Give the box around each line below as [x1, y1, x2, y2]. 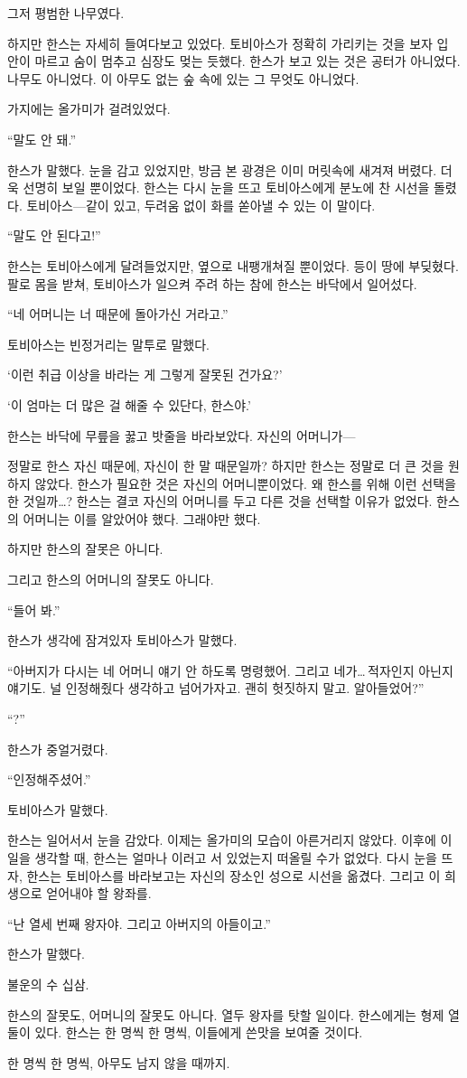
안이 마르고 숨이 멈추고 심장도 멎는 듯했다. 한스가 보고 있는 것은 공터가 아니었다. [7, 52, 461, 70]
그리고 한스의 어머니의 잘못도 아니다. [7, 570, 214, 589]
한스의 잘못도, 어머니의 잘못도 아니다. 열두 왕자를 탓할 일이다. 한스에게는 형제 [7, 1005, 444, 1024]
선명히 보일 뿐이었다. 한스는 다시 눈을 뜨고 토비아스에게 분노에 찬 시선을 [23, 178, 430, 197]
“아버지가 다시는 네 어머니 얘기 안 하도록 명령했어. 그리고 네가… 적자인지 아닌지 [7, 661, 453, 680]
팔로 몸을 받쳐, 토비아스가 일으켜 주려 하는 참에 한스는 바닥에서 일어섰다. [7, 274, 417, 293]
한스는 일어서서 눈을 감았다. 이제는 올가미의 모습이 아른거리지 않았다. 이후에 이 [7, 830, 453, 849]
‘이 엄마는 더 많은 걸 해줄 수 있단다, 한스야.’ [7, 395, 251, 414]
